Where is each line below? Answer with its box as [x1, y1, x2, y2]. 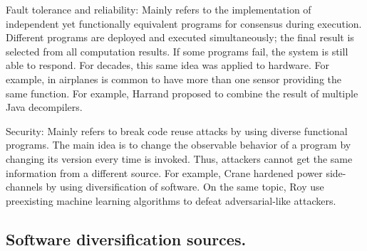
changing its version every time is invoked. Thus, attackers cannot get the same [6, 151, 353, 166]
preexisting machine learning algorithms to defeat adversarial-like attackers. [6, 193, 336, 208]
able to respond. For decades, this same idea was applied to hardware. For [6, 58, 330, 73]
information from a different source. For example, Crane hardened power [6, 165, 323, 180]
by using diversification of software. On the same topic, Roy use [46, 179, 324, 194]
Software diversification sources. [6, 228, 247, 250]
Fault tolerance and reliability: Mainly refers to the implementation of [6, 2, 311, 16]
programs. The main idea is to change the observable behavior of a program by [6, 137, 351, 152]
